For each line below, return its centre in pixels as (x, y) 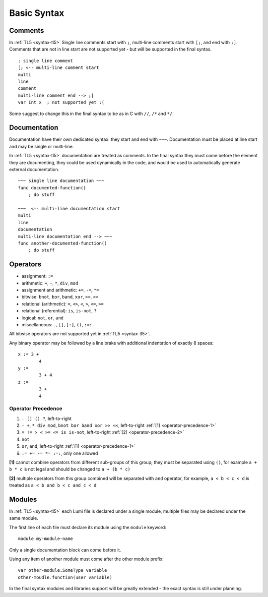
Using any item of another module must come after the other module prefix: (86, 559)
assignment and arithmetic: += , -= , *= (60, 290)
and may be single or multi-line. (41, 146)
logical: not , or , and (43, 318)
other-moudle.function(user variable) (65, 577)
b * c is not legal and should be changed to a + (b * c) (70, 469)
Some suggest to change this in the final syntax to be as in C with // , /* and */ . (91, 114)
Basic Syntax (37, 13)
